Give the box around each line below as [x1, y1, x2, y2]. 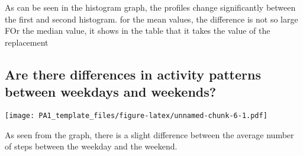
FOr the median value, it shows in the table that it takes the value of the [5, 24, 270, 37]
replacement [5, 36, 49, 48]
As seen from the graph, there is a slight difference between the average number [5, 128, 294, 141]
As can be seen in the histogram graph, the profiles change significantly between [5, 1, 296, 13]
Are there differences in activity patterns [5, 65, 261, 83]
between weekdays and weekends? [5, 82, 217, 101]
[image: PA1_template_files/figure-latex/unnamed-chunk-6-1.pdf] [5, 111, 267, 120]
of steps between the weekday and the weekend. [5, 140, 178, 152]
